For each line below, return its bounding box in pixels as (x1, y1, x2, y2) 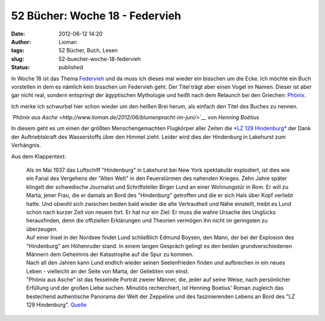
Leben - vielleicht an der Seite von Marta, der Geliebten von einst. (26, 267, 190, 275)
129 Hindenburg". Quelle (26, 301, 87, 308)
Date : (11, 30, 25, 37)
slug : (11, 55, 24, 63)
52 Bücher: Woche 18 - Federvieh (11, 9, 182, 22)
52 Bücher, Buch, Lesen (58, 47, 118, 54)
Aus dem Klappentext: (11, 152, 66, 160)
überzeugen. (26, 225, 58, 232)
